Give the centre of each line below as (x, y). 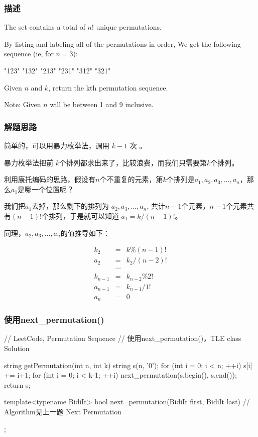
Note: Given (23, 104)
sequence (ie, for (29, 54)
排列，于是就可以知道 (84, 215)
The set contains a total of (45, 27)
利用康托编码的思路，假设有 (50, 179)
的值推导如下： (85, 233)
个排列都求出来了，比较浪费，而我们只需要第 (133, 162)
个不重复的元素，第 (131, 179)
